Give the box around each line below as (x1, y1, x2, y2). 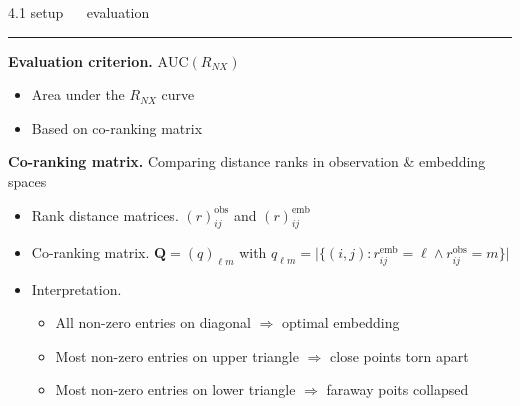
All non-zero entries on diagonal (55, 312, 251, 333)
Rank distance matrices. (31, 204, 179, 225)
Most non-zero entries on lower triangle (55, 379, 296, 400)
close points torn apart (330, 345, 469, 366)
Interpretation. (31, 278, 122, 299)
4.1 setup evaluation (8, 2, 150, 22)
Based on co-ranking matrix (31, 117, 203, 138)
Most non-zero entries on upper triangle (55, 345, 299, 366)
